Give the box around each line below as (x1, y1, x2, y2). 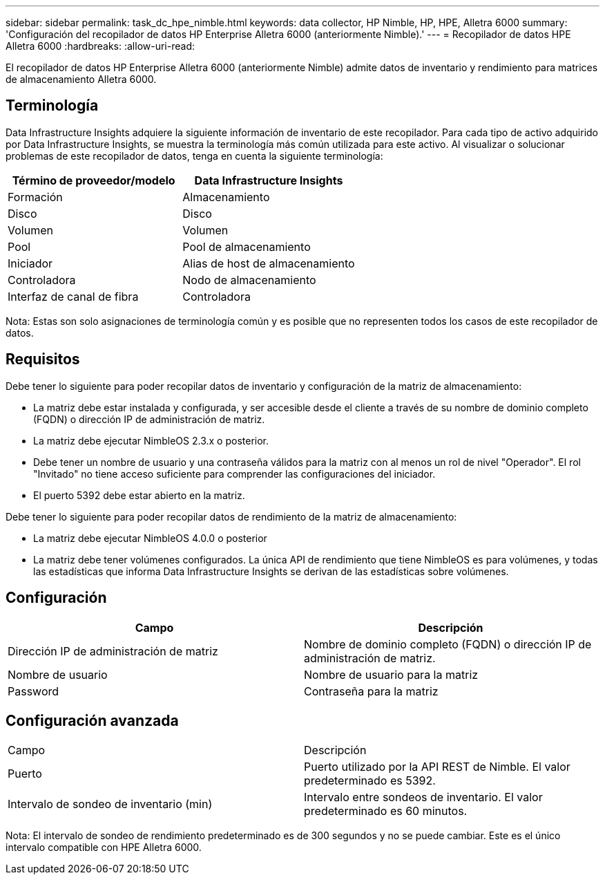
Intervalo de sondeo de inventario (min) (8, 797, 213, 812)
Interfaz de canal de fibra (8, 289, 139, 303)
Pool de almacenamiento (182, 239, 311, 254)
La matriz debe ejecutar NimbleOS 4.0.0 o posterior (33, 532, 267, 544)
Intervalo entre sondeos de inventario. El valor (304, 790, 543, 805)
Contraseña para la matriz (304, 684, 439, 698)
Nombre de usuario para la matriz (304, 667, 479, 682)
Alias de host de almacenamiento (182, 256, 355, 270)
